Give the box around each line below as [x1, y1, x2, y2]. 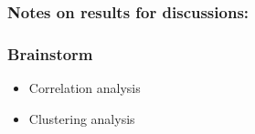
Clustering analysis [28, 108, 135, 128]
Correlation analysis [28, 78, 141, 98]
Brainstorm [7, 42, 93, 65]
